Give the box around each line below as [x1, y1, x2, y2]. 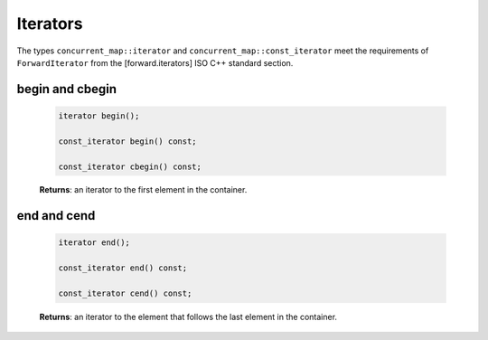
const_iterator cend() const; [58, 288, 192, 298]
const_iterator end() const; [58, 263, 188, 273]
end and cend [16, 208, 96, 223]
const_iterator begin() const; [58, 136, 198, 146]
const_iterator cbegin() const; [58, 161, 202, 172]
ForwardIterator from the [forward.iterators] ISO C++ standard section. [16, 57, 294, 68]
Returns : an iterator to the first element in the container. [39, 184, 248, 195]
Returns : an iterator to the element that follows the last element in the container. [39, 312, 338, 323]
